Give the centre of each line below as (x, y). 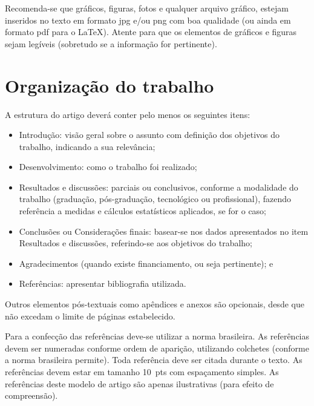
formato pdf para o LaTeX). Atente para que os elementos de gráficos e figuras (151, 32)
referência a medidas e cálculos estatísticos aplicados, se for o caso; (143, 211)
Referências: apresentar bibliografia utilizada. (103, 283)
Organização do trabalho (110, 85)
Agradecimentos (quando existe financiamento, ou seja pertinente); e (146, 263)
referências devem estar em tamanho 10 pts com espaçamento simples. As (142, 372)
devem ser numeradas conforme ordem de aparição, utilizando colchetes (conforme (157, 348)
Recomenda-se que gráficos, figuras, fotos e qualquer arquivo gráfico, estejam (147, 8)
